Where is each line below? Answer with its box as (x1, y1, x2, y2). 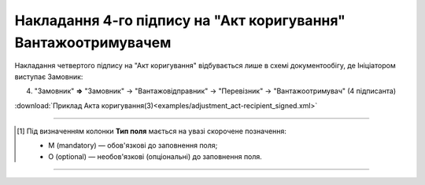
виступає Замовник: (14, 71, 83, 82)
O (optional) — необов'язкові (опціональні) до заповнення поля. (48, 151, 263, 161)
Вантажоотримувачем (14, 34, 172, 51)
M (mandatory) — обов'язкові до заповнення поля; (48, 141, 218, 151)
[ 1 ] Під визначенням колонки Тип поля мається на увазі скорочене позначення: (17, 126, 287, 136)
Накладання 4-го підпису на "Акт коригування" (14, 12, 346, 29)
